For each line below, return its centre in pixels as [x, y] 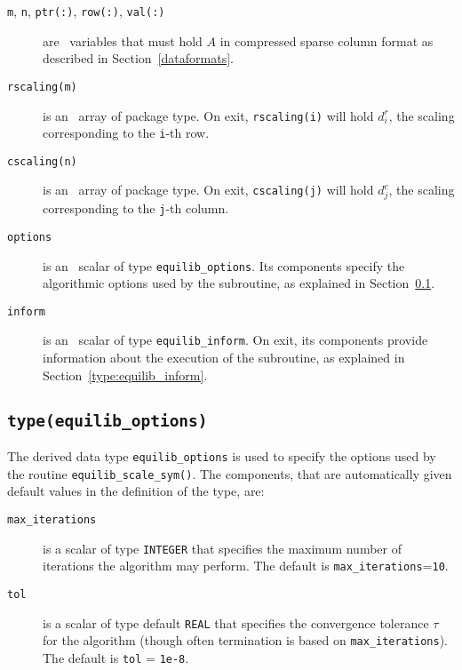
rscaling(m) [42, 87]
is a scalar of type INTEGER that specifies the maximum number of [222, 548]
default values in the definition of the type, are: [136, 491]
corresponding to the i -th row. [126, 133]
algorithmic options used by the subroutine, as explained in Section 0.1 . [239, 283]
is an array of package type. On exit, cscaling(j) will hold [208, 190]
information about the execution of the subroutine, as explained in [224, 358]
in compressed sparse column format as [327, 40]
